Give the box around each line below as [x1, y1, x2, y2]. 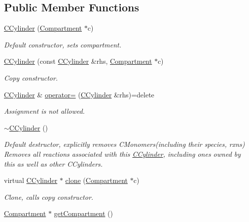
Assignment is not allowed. [4, 106, 85, 116]
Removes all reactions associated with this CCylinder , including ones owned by [4, 148, 241, 159]
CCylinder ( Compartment [4, 23, 82, 33]
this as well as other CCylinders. [4, 158, 103, 169]
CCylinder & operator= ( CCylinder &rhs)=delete [4, 89, 154, 99]
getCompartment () [54, 208, 113, 219]
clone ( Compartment [65, 175, 128, 185]
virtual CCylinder [4, 175, 58, 185]
